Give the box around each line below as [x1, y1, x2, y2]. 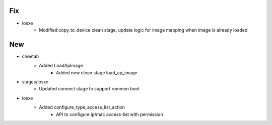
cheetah [22, 53, 39, 59]
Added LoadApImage [39, 63, 83, 69]
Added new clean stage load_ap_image [56, 69, 138, 75]
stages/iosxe [22, 78, 49, 85]
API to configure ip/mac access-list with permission [56, 111, 163, 117]
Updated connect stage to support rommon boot [39, 86, 140, 92]
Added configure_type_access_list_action [39, 104, 125, 110]
